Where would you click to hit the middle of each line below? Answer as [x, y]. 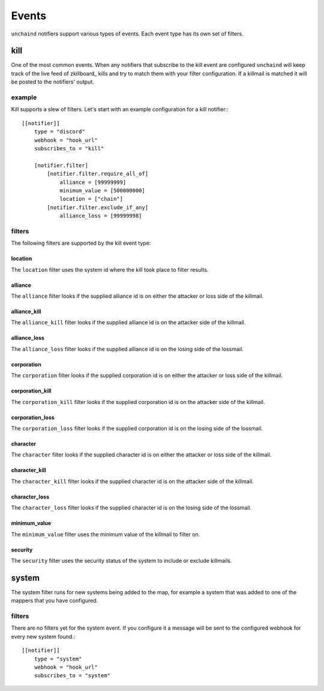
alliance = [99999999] [93, 182]
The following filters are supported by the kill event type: [81, 243]
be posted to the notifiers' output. [52, 82]
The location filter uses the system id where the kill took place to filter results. [110, 269]
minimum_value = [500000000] [102, 190]
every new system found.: [43, 636]
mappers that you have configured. [55, 601]
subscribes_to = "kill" [69, 148]
